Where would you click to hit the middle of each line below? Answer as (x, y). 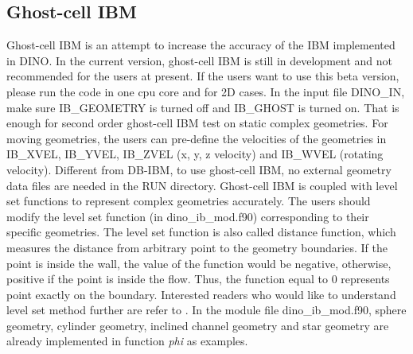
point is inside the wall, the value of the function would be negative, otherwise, (199, 263)
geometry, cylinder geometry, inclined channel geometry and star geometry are (198, 325)
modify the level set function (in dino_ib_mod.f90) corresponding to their (188, 216)
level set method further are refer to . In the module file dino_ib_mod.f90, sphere (206, 310)
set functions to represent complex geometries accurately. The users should (189, 201)
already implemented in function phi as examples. (127, 341)
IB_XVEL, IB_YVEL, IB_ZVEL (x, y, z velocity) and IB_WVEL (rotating (195, 154)
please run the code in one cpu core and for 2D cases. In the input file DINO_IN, (206, 91)
